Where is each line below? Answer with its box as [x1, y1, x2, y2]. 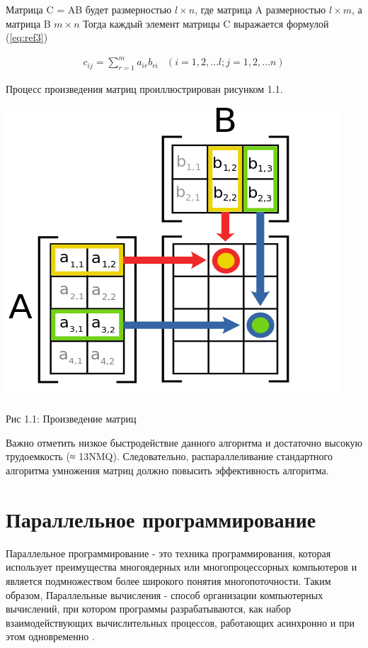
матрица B [6, 16, 51, 30]
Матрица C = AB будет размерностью [6, 2, 172, 16]
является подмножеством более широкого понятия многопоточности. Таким [6, 573, 331, 588]
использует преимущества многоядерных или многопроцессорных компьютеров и [6, 559, 357, 574]
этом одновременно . [6, 629, 95, 644]
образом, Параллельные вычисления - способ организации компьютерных [6, 587, 323, 602]
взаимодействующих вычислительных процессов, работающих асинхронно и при [6, 615, 355, 630]
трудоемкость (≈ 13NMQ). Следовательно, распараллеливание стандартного [6, 449, 333, 464]
